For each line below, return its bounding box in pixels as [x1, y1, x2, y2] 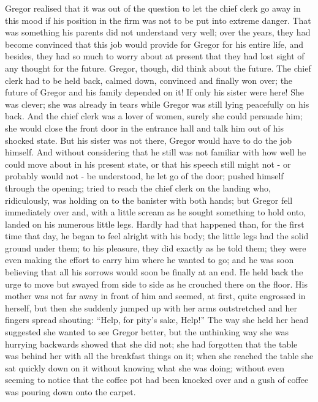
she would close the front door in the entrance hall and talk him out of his [5, 121, 284, 134]
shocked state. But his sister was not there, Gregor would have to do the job [5, 133, 292, 146]
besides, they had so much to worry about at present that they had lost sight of [5, 50, 305, 62]
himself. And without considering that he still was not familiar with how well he [5, 146, 306, 158]
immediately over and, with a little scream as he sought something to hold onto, [5, 206, 306, 218]
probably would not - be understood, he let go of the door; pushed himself [5, 169, 284, 182]
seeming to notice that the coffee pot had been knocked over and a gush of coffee [5, 373, 309, 386]
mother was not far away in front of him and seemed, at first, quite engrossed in [5, 289, 306, 302]
